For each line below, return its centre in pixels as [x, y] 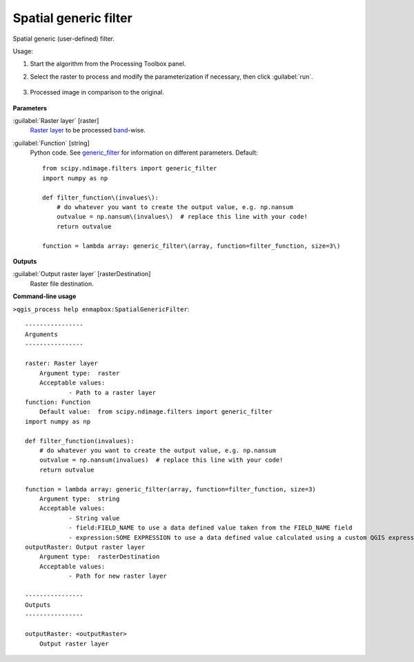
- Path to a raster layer [112, 392]
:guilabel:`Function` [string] [51, 143]
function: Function [58, 402]
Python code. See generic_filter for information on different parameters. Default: [144, 153]
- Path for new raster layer [118, 576]
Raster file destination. [62, 284]
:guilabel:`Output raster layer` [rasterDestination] [82, 274]
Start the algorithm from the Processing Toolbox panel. [108, 64]
